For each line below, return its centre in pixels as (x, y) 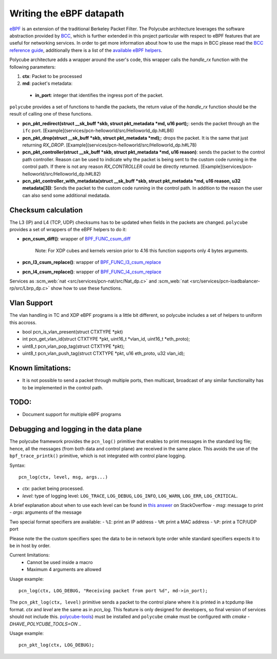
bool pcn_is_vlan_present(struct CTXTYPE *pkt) (73, 332)
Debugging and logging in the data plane (76, 429)
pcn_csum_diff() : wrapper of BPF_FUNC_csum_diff (76, 239)
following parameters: (33, 67)
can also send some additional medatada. (66, 195)
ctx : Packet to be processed (52, 76)
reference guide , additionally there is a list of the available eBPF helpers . (86, 50)
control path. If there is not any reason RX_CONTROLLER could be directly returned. (111, 166)
